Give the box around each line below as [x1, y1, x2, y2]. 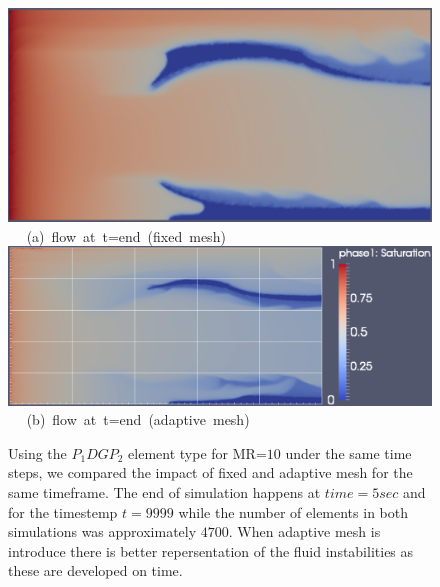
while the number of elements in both [178, 501, 408, 522]
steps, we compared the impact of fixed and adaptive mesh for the [8, 462, 413, 483]
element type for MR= [128, 442, 267, 463]
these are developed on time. [8, 560, 183, 581]
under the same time [285, 442, 412, 463]
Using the [8, 442, 67, 463]
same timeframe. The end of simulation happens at [8, 482, 321, 503]
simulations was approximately [8, 521, 197, 542]
